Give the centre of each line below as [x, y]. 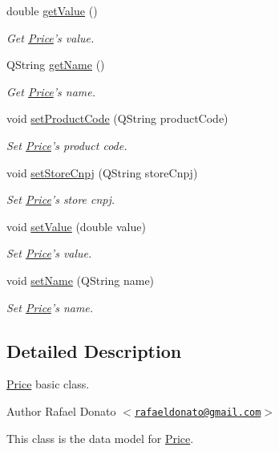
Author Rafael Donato [61, 410]
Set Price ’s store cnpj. [61, 199]
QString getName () [56, 65]
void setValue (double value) [76, 226]
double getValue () [52, 10]
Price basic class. [48, 384]
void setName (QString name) [81, 280]
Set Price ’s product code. [67, 145]
